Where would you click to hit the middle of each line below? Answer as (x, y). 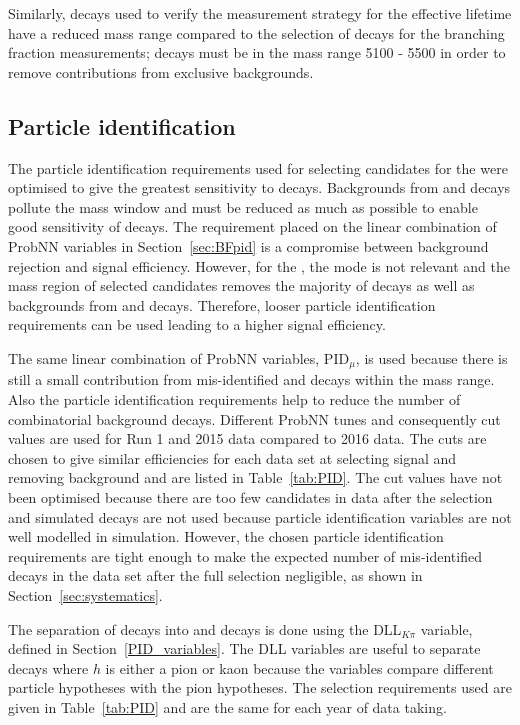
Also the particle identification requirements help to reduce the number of (234, 398)
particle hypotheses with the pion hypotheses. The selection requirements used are (260, 687)
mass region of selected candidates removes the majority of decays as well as (241, 285)
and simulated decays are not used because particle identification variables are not (260, 516)
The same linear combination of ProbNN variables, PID (179, 357)
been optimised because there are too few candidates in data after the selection (250, 496)
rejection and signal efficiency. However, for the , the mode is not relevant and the (259, 265)
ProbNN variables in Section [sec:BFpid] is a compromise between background (248, 245)
